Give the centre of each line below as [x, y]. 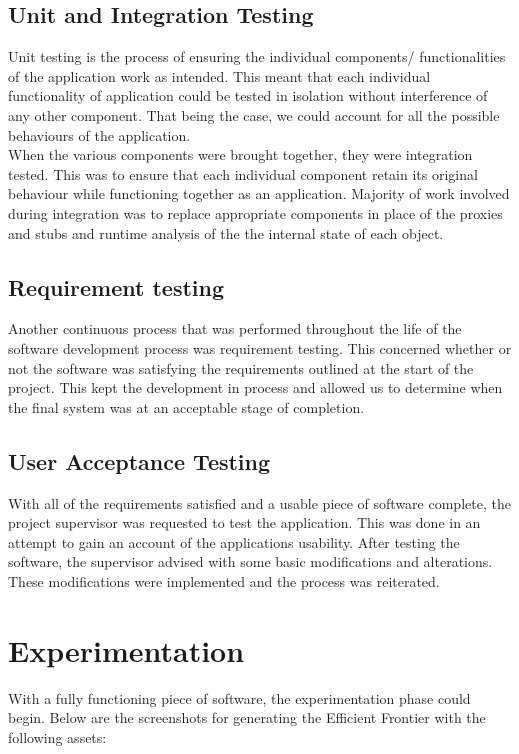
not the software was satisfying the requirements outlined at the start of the [241, 367]
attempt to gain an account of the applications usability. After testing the [234, 541]
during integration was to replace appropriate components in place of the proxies [255, 212]
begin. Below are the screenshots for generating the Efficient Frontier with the [247, 717]
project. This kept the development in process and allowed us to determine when [255, 387]
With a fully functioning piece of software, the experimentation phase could [239, 697]
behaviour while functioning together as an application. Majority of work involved [259, 193]
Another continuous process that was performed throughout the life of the [235, 328]
